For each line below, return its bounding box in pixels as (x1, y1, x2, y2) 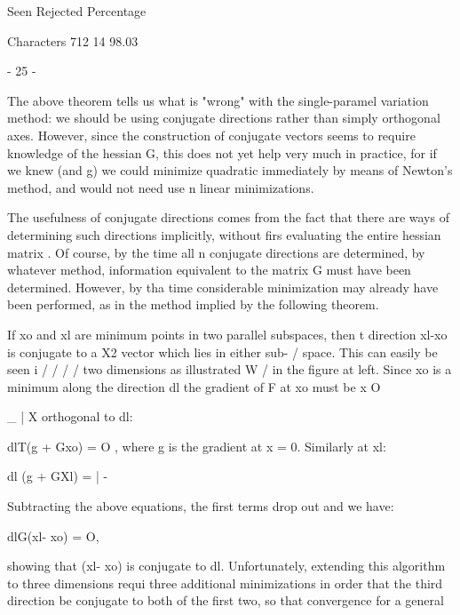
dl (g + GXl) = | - (7, 467, 108, 485)
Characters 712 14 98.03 (7, 31, 139, 50)
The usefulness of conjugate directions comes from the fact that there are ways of (7, 208, 449, 227)
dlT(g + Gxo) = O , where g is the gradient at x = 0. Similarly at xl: (7, 436, 386, 455)
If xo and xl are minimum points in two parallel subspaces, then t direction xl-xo (7, 324, 448, 343)
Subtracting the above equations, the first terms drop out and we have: (7, 497, 394, 515)
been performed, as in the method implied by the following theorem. (7, 295, 379, 314)
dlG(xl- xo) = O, (7, 526, 99, 545)
